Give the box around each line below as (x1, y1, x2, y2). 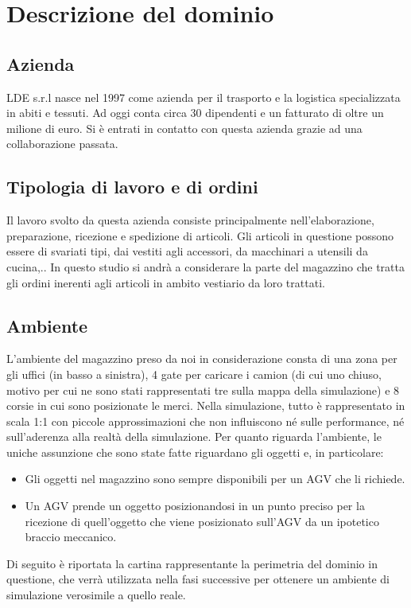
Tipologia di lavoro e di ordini (6, 174, 258, 199)
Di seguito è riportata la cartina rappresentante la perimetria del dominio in (6, 555, 378, 571)
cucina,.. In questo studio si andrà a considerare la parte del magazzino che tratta (6, 258, 405, 275)
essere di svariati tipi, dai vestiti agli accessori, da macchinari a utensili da (6, 243, 368, 259)
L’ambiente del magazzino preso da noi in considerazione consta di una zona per (6, 350, 397, 367)
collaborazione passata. (6, 135, 118, 152)
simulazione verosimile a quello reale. (6, 587, 186, 603)
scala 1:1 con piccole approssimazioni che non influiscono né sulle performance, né (6, 412, 405, 429)
